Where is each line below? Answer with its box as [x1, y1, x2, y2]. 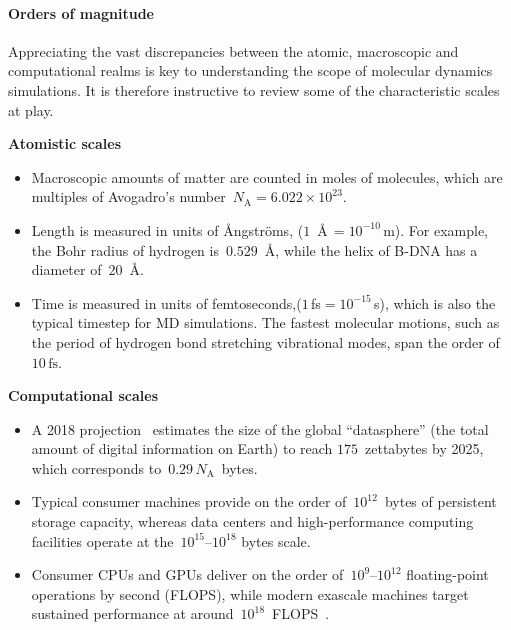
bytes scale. [241, 530, 311, 551]
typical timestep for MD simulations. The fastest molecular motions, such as [31, 312, 500, 333]
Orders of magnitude [8, 2, 154, 23]
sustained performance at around [31, 603, 234, 624]
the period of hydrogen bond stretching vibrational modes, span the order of [31, 331, 500, 352]
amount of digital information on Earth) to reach [31, 438, 333, 459]
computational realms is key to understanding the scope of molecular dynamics [8, 60, 493, 81]
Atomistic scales [8, 133, 122, 154]
